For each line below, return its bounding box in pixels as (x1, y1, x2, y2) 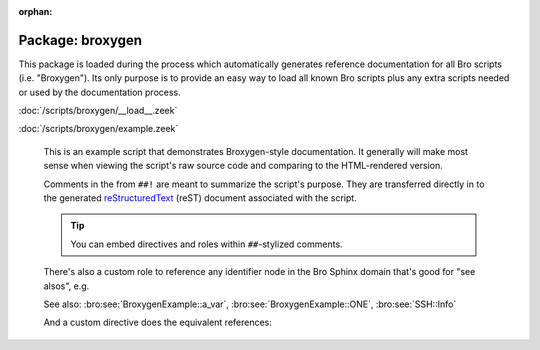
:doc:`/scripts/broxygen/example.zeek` (18, 123, 179, 135)
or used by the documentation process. (18, 86, 182, 98)
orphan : (18, 6, 53, 17)
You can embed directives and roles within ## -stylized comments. (70, 238, 344, 250)
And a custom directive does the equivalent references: (43, 316, 272, 329)
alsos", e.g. (43, 280, 90, 292)
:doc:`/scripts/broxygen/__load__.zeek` (18, 105, 178, 117)
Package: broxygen (18, 31, 143, 49)
